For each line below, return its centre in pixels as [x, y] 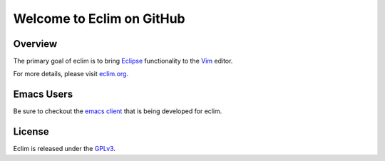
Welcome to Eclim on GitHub [99, 19]
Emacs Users [43, 94]
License [31, 132]
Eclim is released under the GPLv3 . [64, 149]
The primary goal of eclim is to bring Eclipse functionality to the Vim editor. [123, 61]
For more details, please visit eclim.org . [71, 74]
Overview [35, 44]
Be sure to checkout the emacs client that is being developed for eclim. [118, 111]
